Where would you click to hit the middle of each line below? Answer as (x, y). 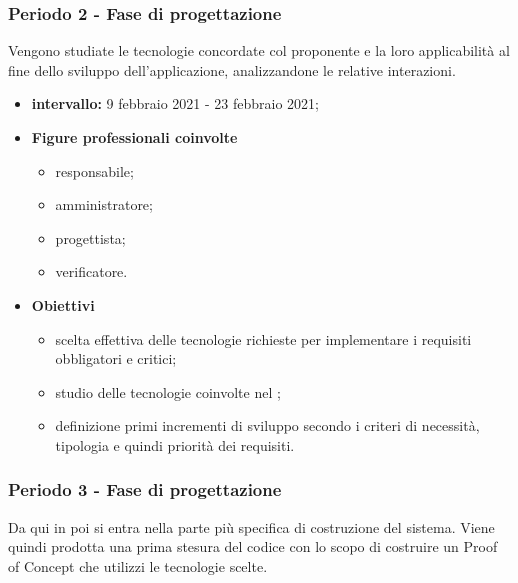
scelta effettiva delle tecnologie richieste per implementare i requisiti (263, 338)
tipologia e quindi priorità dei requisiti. (175, 444)
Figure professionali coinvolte (134, 137)
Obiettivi (63, 304)
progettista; (90, 237)
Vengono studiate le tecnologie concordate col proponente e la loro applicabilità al (259, 50)
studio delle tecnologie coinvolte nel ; (168, 391)
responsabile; (94, 170)
